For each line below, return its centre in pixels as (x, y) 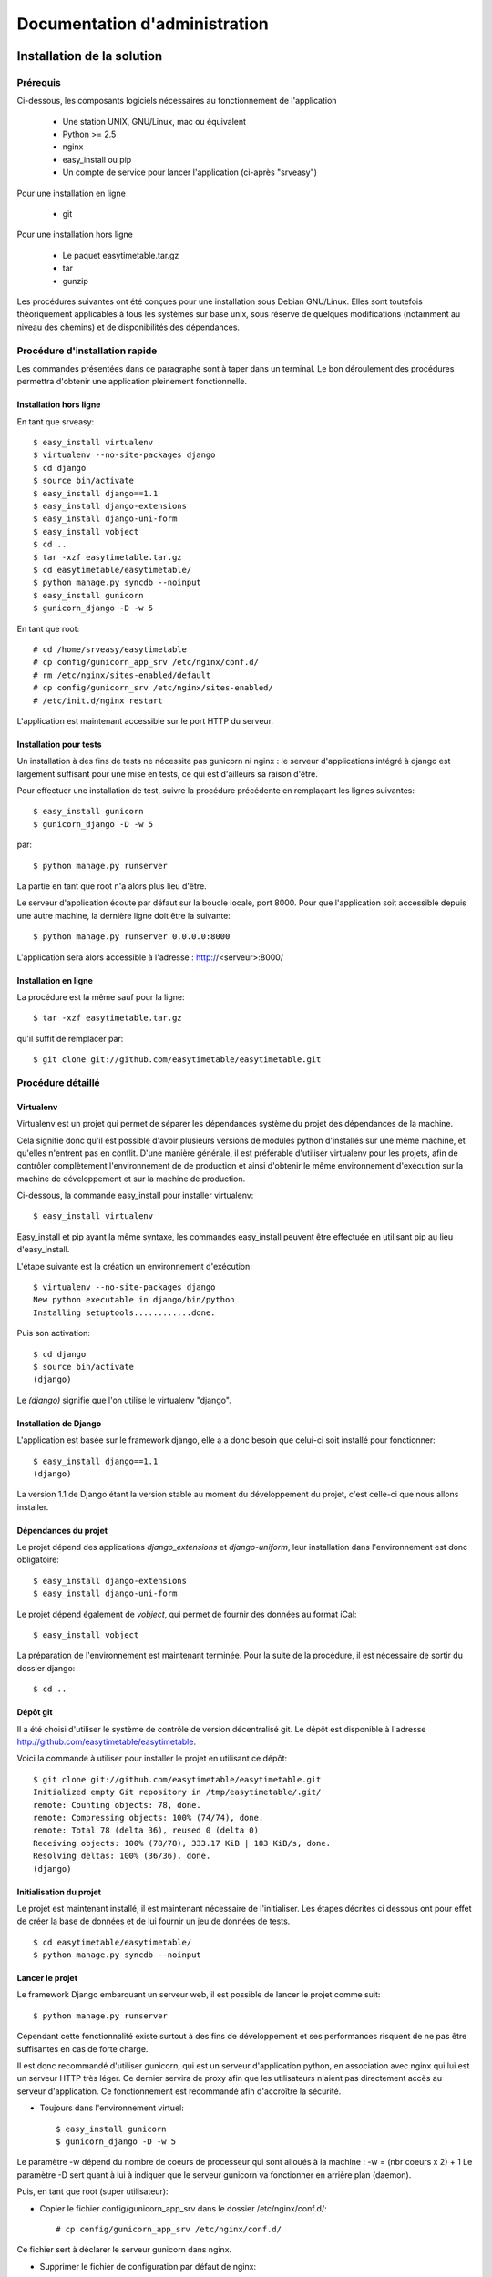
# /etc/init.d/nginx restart (98, 700)
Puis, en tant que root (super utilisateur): (92, 2191)
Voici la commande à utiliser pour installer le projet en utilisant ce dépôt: (152, 1759)
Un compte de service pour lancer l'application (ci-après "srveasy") (190, 172)
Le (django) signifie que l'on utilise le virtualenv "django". (124, 1400)
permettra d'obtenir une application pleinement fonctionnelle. (132, 382)
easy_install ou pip (97, 159)
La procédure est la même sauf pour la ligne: (101, 996)
